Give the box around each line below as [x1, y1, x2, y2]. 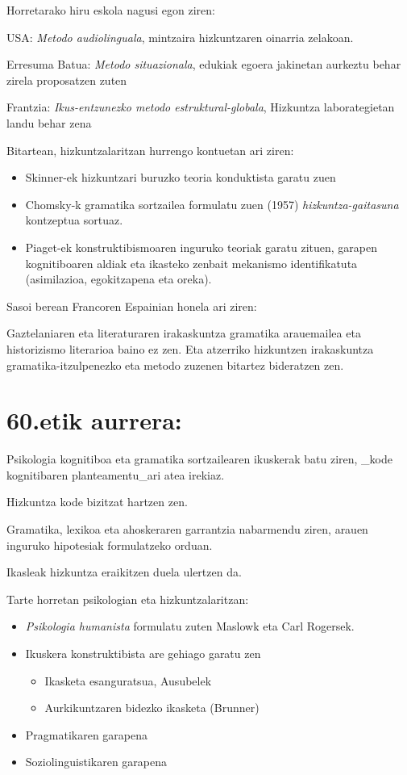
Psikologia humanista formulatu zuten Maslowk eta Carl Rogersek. [25, 618, 355, 635]
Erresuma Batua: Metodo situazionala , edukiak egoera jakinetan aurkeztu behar [6, 56, 401, 73]
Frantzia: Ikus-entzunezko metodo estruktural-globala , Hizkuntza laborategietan [6, 98, 395, 115]
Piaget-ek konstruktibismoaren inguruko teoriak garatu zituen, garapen [25, 238, 377, 255]
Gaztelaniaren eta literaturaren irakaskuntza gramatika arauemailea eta [6, 325, 361, 341]
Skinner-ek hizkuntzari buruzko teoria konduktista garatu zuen [25, 169, 336, 186]
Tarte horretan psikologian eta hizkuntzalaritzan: [6, 590, 249, 607]
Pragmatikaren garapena [25, 726, 148, 743]
